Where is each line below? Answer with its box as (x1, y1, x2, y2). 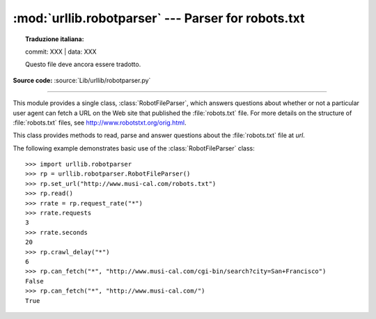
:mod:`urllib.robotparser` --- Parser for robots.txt (13, 10, 305, 26)
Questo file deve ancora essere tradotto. (25, 60, 141, 69)
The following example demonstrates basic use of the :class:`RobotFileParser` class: (13, 143, 256, 153)
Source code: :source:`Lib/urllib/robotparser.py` (13, 76, 151, 84)
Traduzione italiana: (25, 35, 84, 43)
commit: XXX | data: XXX (25, 47, 97, 56)
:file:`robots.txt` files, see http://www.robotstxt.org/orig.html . (13, 118, 187, 127)
